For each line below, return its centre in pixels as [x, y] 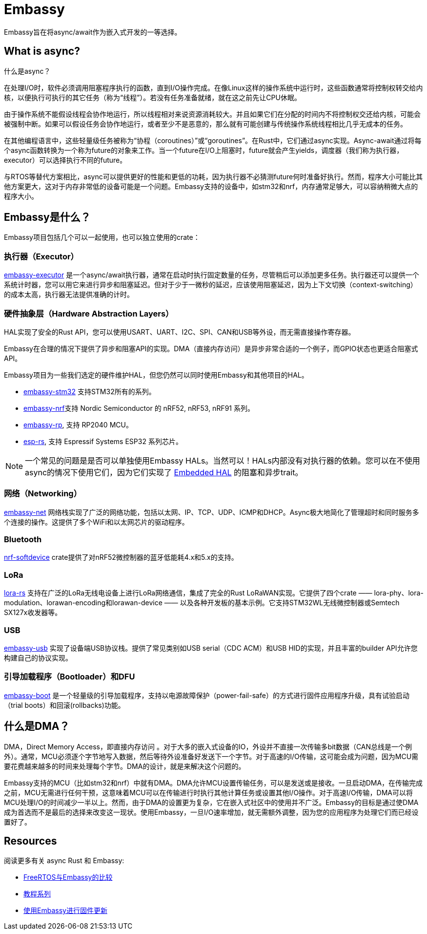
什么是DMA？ [37, 726]
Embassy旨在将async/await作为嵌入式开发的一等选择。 [93, 32]
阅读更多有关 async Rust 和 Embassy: [64, 861]
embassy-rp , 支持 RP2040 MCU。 [78, 425]
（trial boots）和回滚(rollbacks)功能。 [64, 705]
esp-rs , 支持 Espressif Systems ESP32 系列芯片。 [103, 441]
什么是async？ [27, 71]
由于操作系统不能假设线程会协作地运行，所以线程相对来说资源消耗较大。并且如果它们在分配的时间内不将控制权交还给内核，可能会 [212, 114]
